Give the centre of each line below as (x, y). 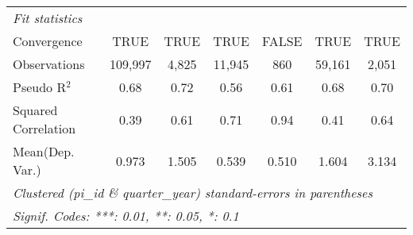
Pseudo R (40, 87)
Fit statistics (48, 18)
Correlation (44, 128)
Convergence (48, 41)
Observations (49, 64)
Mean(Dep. (44, 151)
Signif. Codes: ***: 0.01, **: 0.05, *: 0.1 (126, 216)
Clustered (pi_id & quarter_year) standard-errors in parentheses (193, 193)
